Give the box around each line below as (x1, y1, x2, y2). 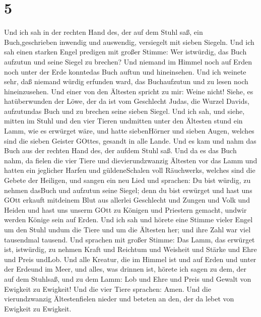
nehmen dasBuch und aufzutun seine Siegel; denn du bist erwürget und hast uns (4, 184, 252, 195)
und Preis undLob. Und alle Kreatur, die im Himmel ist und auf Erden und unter (4, 253, 256, 264)
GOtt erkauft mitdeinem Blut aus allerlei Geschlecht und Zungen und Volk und (4, 195, 250, 205)
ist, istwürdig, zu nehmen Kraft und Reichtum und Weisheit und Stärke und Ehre (4, 244, 257, 255)
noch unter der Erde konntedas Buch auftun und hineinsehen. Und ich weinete (4, 66, 246, 77)
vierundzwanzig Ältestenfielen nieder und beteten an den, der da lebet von (4, 293, 234, 304)
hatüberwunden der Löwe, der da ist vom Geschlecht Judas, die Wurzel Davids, (4, 96, 249, 106)
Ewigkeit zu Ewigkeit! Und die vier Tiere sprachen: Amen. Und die (4, 283, 211, 294)
